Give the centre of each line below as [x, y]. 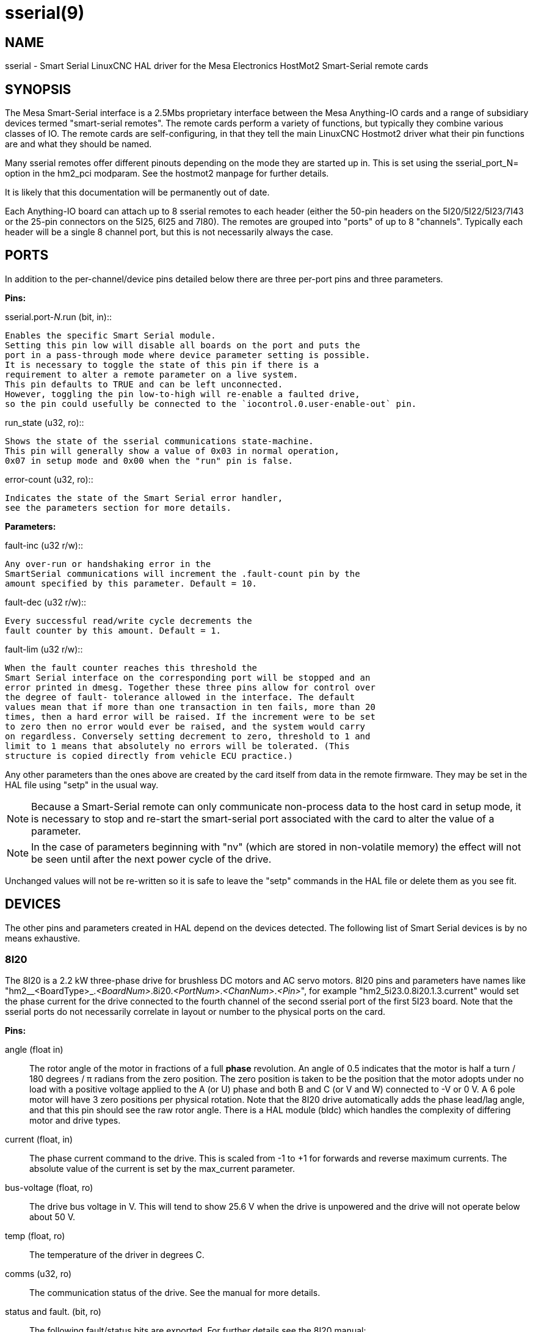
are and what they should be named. [78, 144]
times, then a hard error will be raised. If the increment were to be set [190, 716]
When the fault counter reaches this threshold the [131, 668]
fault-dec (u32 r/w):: [46, 602]
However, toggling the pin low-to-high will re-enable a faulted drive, [183, 394]
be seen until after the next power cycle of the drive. [151, 859]
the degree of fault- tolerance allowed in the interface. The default [180, 697]
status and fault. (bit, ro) [53, 1312]
